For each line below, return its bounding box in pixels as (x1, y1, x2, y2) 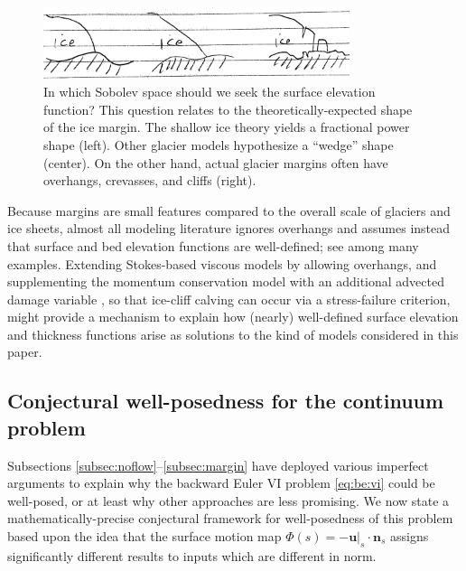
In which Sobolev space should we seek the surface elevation (43, 82, 376, 101)
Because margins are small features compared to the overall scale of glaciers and (7, 201, 451, 220)
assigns (389, 527, 429, 546)
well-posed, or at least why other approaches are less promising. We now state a (7, 491, 450, 510)
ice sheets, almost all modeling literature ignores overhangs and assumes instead (7, 219, 451, 238)
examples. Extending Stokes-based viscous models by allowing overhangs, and (7, 254, 437, 273)
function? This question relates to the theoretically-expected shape (43, 99, 413, 118)
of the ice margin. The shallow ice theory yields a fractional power (43, 117, 410, 136)
